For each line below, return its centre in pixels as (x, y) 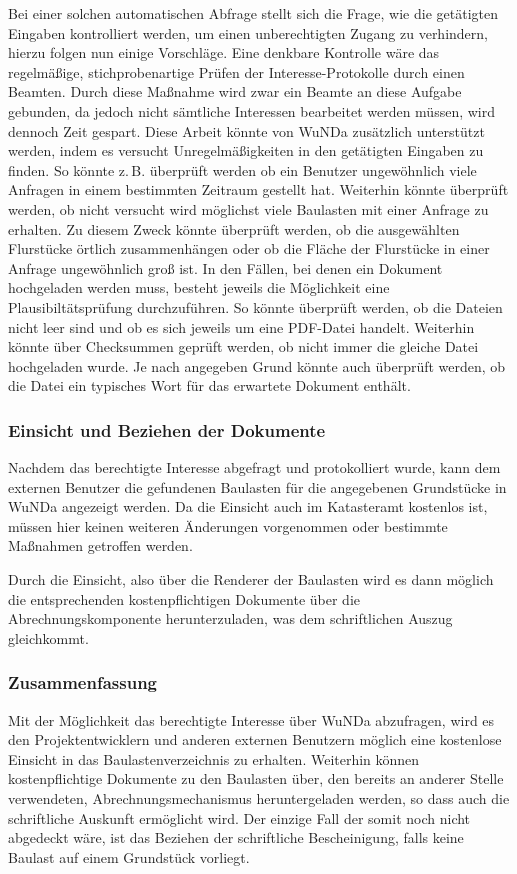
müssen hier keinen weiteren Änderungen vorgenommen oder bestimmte (228, 525)
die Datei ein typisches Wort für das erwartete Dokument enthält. (209, 385)
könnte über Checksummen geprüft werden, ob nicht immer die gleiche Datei (243, 346)
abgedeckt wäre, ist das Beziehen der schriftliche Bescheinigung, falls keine (236, 837)
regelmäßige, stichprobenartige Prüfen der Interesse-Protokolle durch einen (236, 71)
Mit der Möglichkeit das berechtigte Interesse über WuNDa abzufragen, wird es (251, 719)
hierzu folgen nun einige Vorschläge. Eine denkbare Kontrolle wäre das (224, 52)
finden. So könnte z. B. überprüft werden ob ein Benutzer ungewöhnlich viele (242, 169)
